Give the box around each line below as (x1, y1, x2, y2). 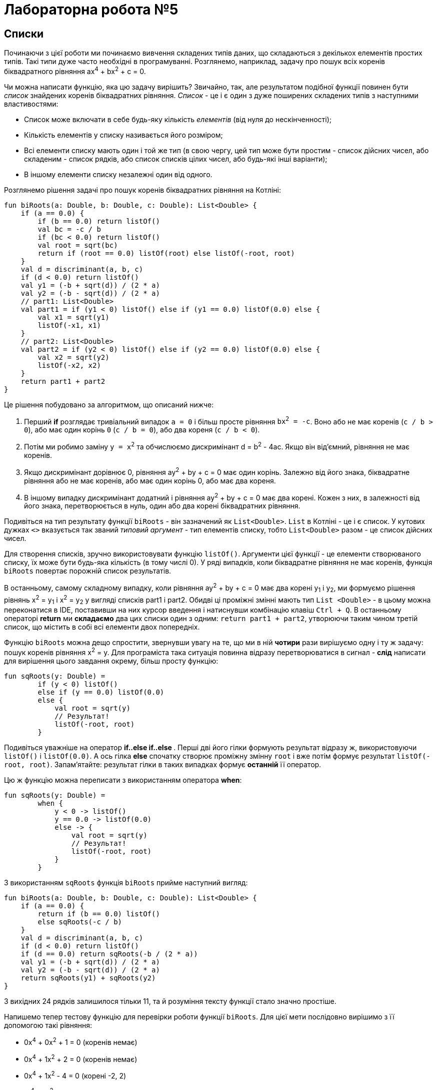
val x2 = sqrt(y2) (37, 353, 109, 361)
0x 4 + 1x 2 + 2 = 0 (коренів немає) (24, 1053, 137, 1063)
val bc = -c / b (37, 225, 101, 233)
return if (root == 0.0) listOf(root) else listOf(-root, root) (37, 249, 295, 257)
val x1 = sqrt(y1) (37, 313, 109, 321)
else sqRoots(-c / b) (37, 918, 122, 926)
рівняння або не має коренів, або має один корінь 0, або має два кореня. (24, 476, 276, 485)
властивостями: (4, 99, 58, 108)
